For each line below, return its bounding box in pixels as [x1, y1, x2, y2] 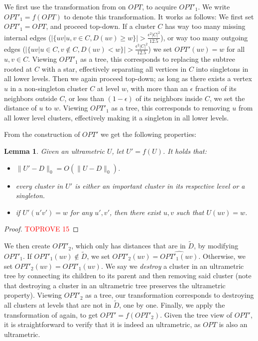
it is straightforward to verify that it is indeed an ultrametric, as [4, 319, 201, 330]
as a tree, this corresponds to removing [111, 103, 230, 113]
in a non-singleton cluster [10, 83, 88, 93]
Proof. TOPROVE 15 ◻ [4, 224, 79, 234]
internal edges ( [4, 32, 51, 42]
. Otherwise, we [198, 250, 246, 261]
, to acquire [142, 1, 177, 11]
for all [227, 43, 245, 54]
